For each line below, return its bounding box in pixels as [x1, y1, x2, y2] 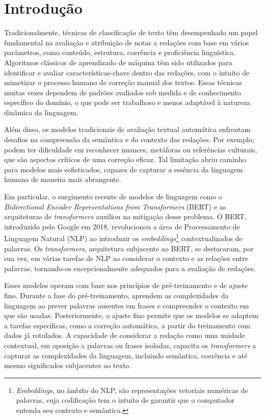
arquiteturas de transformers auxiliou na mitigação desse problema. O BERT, [4, 211, 247, 222]
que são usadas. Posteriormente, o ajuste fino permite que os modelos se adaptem [4, 310, 258, 321]
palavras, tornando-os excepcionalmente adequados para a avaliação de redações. [4, 263, 256, 273]
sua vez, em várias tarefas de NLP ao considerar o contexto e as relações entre [4, 253, 248, 264]
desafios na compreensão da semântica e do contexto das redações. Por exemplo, [4, 134, 254, 145]
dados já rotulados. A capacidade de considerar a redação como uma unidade [4, 330, 245, 341]
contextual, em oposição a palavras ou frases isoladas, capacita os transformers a [4, 340, 256, 350]
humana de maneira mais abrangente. [4, 174, 121, 185]
